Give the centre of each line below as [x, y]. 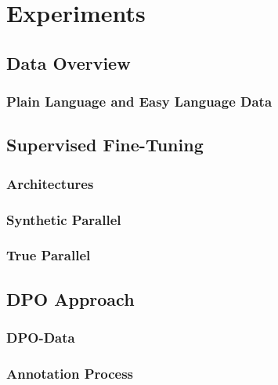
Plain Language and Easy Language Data [139, 102]
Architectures [50, 183]
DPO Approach [70, 298]
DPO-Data [41, 338]
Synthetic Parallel [64, 219]
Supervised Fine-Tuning [105, 145]
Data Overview [69, 62]
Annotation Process [70, 373]
